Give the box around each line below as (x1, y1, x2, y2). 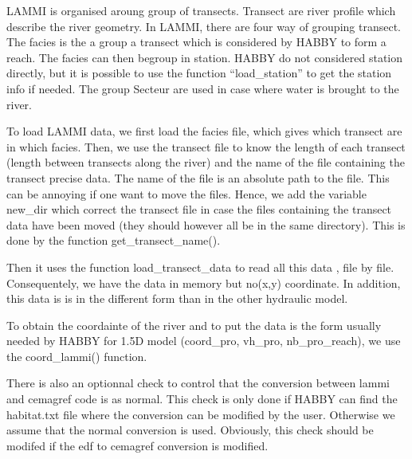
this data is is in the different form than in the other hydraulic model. (6, 290, 348, 307)
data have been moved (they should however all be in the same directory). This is (6, 216, 406, 233)
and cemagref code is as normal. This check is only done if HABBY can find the (6, 390, 398, 407)
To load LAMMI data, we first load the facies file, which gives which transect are (6, 123, 402, 139)
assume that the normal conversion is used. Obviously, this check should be (6, 422, 374, 438)
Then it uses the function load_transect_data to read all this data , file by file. (6, 258, 394, 275)
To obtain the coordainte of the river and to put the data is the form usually (6, 316, 382, 333)
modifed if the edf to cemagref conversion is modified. (6, 437, 269, 453)
